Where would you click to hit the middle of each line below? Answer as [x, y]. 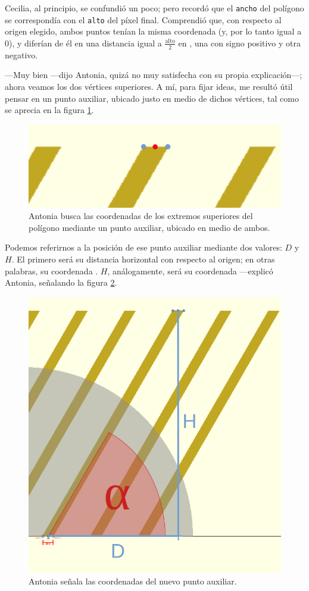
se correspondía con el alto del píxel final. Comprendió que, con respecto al [143, 19]
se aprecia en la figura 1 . [49, 110]
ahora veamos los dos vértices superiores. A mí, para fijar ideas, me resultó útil [149, 86]
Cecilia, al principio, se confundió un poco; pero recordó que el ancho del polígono [154, 8]
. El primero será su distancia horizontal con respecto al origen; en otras [143, 259]
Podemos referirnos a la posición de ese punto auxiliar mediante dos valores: [143, 247]
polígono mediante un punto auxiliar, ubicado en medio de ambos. [149, 227]
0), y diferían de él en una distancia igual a [83, 43]
